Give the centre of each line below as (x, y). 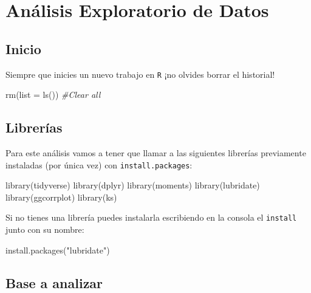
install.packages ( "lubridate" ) (58, 250)
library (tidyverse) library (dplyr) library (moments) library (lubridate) (133, 185)
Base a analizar (54, 282)
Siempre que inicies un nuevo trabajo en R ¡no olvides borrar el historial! (140, 74)
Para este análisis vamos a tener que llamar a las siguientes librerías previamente (156, 153)
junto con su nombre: (45, 229)
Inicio (23, 48)
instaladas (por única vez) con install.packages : (99, 164)
